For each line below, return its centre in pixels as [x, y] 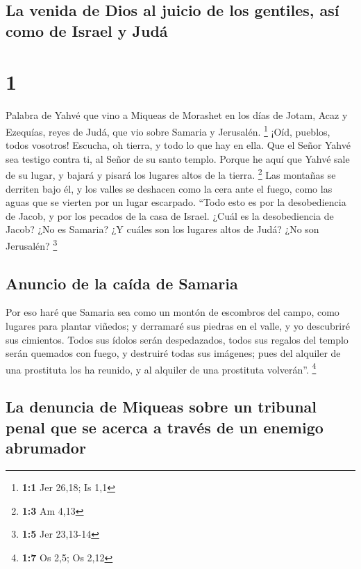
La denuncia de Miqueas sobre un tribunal [161, 407]
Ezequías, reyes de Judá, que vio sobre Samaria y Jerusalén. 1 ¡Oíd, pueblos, [168, 130]
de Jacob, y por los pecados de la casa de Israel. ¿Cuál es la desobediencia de [170, 215]
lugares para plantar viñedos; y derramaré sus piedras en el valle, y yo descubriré [178, 326]
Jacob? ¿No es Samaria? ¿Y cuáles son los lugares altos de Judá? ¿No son [162, 229]
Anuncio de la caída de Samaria [122, 283]
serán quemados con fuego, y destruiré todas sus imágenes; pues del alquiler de [173, 353]
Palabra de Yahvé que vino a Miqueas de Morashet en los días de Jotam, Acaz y [177, 115]
